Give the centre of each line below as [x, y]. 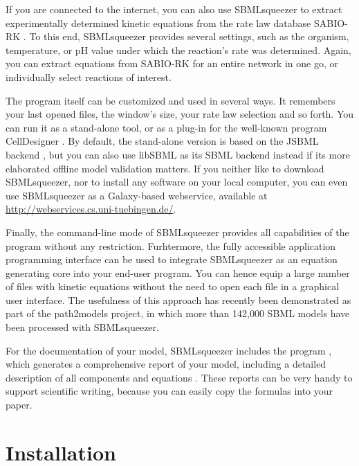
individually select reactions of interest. [89, 77]
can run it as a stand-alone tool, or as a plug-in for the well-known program [166, 127]
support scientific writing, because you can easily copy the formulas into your [169, 391]
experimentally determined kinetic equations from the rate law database [158, 23]
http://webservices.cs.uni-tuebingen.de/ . [91, 209]
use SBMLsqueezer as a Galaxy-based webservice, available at [137, 195]
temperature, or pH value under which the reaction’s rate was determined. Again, [178, 50]
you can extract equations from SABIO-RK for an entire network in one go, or [172, 63]
